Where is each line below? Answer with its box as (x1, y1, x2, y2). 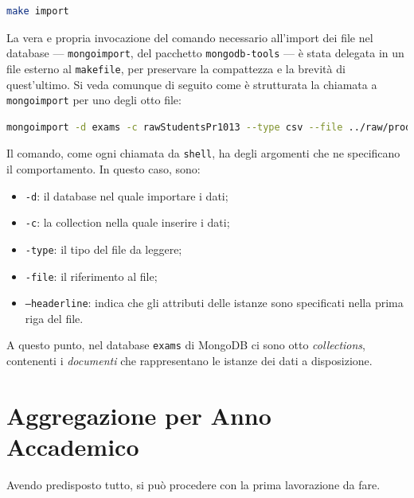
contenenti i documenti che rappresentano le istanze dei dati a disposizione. (6, 352, 373, 369)
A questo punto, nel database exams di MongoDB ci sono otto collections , (6, 337, 365, 353)
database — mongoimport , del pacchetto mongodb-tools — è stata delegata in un (6, 45, 404, 61)
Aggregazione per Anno (6, 399, 271, 431)
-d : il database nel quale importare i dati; (25, 187, 228, 204)
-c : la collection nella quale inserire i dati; (25, 214, 230, 231)
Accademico (6, 430, 139, 463)
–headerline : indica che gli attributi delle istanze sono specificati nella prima (25, 294, 404, 311)
